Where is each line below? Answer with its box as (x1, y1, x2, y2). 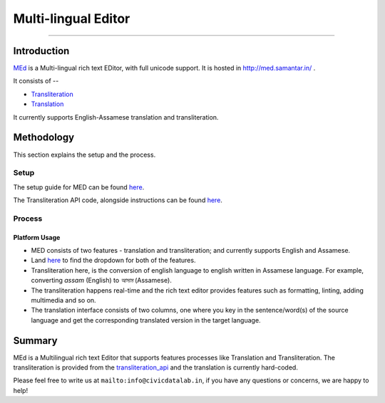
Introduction (13, 45, 70, 57)
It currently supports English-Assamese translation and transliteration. (13, 112, 219, 121)
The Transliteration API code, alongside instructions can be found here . (13, 196, 222, 204)
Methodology (13, 132, 75, 144)
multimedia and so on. (31, 295, 96, 304)
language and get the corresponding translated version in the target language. (31, 315, 261, 324)
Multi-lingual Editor (13, 11, 130, 26)
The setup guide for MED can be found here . (13, 182, 145, 192)
